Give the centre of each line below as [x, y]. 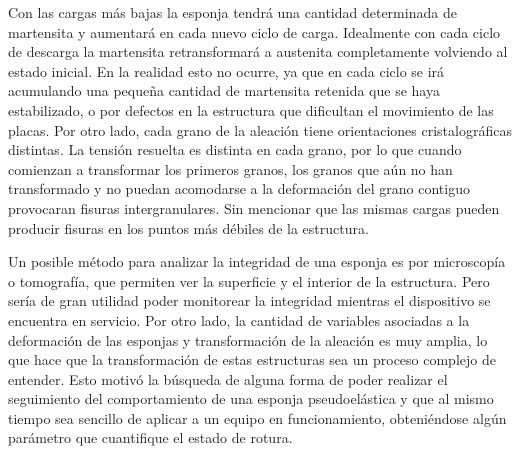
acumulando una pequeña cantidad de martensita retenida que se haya [224, 90]
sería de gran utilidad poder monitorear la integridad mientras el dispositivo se [249, 300]
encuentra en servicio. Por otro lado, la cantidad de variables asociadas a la [239, 319]
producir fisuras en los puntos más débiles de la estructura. [188, 227]
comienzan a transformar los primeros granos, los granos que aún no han [230, 168]
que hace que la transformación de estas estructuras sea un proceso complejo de [252, 359]
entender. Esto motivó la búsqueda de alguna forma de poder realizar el [228, 378]
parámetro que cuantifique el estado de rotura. [150, 437]
